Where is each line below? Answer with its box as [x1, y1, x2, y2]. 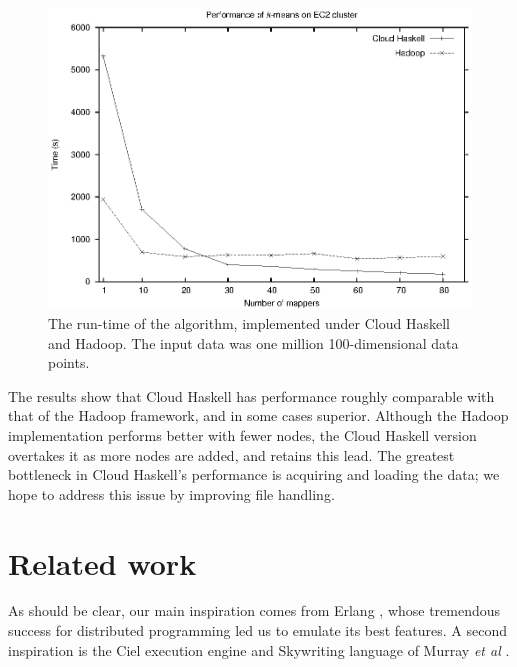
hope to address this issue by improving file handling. [8, 483, 335, 504]
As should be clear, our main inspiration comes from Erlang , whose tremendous [8, 600, 501, 621]
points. [48, 352, 90, 373]
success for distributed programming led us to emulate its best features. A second [8, 620, 508, 641]
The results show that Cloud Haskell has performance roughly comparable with [8, 385, 495, 406]
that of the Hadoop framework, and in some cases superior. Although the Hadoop [8, 405, 509, 426]
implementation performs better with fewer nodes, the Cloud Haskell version [8, 424, 477, 445]
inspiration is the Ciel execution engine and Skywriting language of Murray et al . [8, 639, 510, 660]
